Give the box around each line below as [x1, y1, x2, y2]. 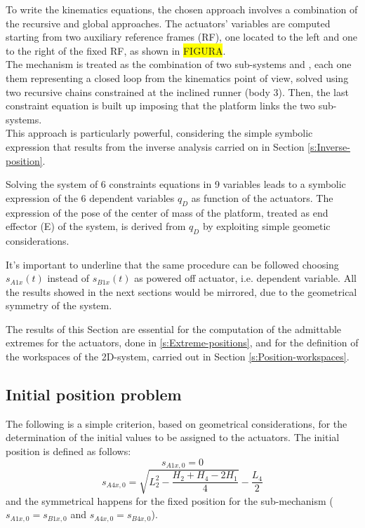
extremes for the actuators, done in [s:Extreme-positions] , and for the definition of [6, 335, 359, 350]
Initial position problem [6, 384, 182, 405]
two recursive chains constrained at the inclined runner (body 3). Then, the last [6, 84, 349, 99]
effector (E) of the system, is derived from [6, 219, 186, 233]
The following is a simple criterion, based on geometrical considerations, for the [6, 416, 347, 431]
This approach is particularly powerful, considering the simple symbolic [6, 126, 313, 140]
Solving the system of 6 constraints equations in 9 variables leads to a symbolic [6, 177, 346, 191]
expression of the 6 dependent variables [6, 190, 175, 205]
